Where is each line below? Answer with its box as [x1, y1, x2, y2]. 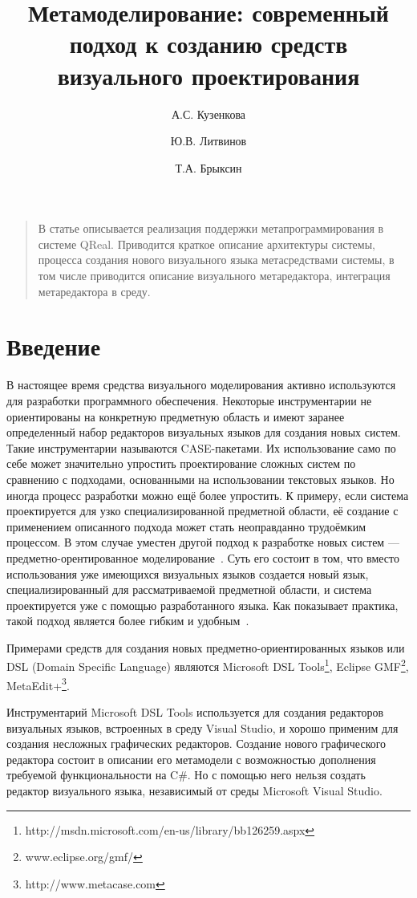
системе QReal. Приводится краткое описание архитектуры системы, [38, 235, 375, 252]
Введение [6, 330, 101, 363]
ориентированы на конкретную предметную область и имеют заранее [6, 408, 345, 425]
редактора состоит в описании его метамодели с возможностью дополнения [6, 750, 376, 767]
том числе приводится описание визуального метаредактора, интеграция [38, 267, 391, 284]
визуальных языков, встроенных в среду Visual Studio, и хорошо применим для [6, 719, 399, 736]
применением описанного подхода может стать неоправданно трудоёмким [6, 518, 366, 534]
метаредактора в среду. [38, 282, 151, 299]
